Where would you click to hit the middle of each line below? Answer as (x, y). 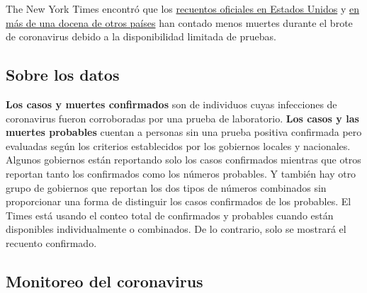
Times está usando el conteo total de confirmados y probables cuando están (170, 215)
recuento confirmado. (51, 242)
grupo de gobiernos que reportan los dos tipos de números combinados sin (166, 187)
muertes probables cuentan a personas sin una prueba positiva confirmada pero (184, 132)
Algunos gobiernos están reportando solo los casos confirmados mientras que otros (183, 160)
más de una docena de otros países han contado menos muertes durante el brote (179, 22)
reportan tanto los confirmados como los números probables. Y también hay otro (181, 173)
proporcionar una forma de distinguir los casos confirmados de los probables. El (179, 201)
